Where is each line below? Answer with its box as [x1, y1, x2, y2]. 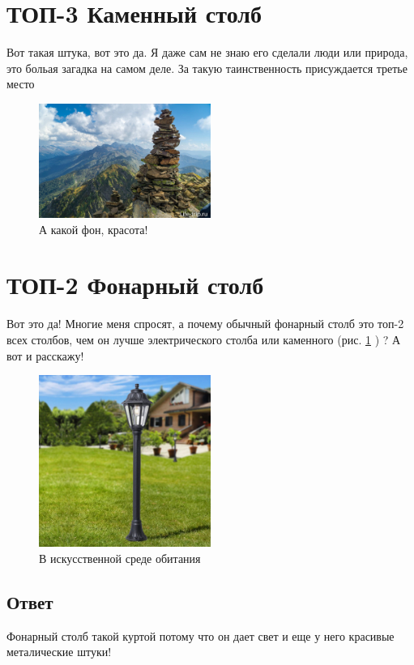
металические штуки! [6, 643, 112, 660]
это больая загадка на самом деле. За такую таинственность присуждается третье [6, 59, 408, 76]
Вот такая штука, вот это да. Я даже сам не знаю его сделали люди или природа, [6, 44, 408, 61]
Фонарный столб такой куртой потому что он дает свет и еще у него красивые [6, 627, 395, 644]
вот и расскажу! [6, 347, 84, 364]
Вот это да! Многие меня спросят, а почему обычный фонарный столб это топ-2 [6, 315, 404, 332]
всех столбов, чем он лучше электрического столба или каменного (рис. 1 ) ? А [6, 331, 401, 347]
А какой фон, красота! [39, 220, 148, 237]
